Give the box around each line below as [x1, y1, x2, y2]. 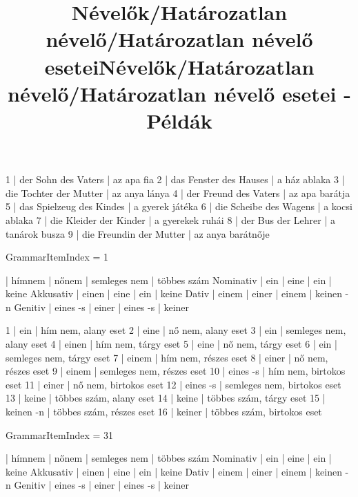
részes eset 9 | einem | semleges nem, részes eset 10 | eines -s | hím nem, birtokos [6, 364, 346, 378]
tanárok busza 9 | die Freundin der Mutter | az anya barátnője [6, 226, 270, 241]
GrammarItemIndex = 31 [6, 427, 114, 442]
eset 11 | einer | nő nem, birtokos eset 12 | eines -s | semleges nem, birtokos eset [6, 377, 341, 391]
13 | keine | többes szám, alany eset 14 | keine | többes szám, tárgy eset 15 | [6, 391, 326, 405]
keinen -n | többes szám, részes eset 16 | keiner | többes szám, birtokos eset [6, 404, 322, 419]
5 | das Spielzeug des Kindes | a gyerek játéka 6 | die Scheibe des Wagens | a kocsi [6, 199, 352, 214]
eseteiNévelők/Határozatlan [44, 52, 315, 80]
